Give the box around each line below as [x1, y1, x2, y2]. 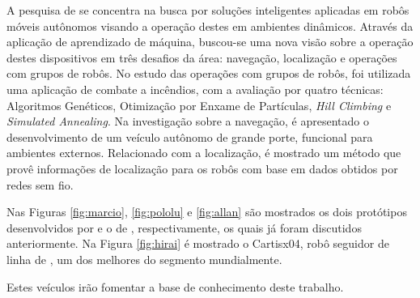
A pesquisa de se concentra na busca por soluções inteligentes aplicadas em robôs [6, 2, 409, 18]
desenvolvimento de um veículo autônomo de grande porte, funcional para [6, 128, 373, 145]
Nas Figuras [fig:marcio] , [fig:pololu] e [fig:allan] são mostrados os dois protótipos [6, 203, 407, 220]
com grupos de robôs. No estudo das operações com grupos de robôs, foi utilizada [6, 65, 411, 82]
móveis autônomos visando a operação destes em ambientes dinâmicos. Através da [6, 17, 414, 34]
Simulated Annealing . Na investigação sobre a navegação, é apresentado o [6, 113, 369, 130]
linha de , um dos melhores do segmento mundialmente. [6, 250, 282, 267]
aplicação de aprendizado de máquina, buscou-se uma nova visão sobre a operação [6, 33, 414, 50]
